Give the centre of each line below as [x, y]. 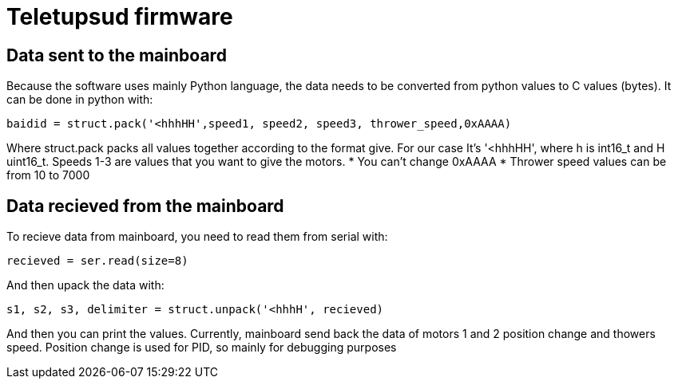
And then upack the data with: [85, 285]
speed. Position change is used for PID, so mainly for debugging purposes [202, 348]
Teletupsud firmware [120, 17]
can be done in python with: [80, 100]
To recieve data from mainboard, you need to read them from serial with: [197, 237]
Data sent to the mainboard [117, 55]
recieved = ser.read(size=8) [97, 261]
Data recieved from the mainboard [145, 206]
